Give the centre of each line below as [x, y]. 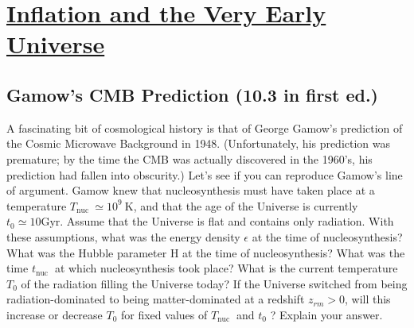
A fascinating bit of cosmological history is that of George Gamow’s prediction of [205, 127]
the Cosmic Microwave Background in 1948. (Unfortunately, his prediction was [199, 143]
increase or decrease [55, 314]
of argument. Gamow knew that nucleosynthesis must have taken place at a [191, 190]
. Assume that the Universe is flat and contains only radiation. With [227, 221]
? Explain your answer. [326, 314]
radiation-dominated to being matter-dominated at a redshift [156, 299]
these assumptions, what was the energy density [123, 236]
